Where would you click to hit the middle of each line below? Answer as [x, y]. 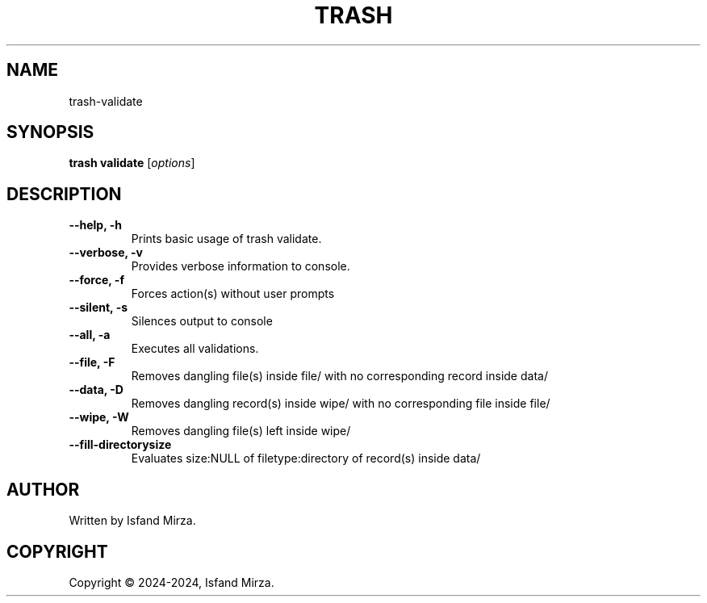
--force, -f [96, 280]
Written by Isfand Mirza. [132, 521]
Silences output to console [202, 321]
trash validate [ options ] [132, 163]
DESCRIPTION [64, 194]
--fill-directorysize [120, 445]
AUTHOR [43, 489]
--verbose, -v [106, 253]
